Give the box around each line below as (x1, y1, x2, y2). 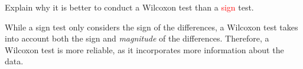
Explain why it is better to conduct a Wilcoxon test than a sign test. (5, 1, 254, 13)
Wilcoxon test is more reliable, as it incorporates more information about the (5, 43, 284, 56)
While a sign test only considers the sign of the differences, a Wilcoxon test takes (5, 20, 298, 33)
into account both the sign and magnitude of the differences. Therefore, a (5, 32, 269, 44)
